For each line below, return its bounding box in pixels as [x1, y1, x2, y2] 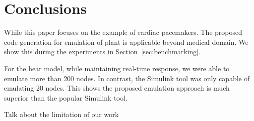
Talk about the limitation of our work [4, 109, 119, 120]
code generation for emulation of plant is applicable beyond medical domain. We [4, 36, 249, 47]
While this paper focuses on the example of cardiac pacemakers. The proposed [4, 27, 243, 37]
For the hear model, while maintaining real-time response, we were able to [4, 63, 230, 73]
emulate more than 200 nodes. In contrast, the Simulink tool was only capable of [4, 73, 250, 83]
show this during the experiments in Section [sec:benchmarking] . [4, 46, 200, 57]
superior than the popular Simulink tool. [4, 92, 127, 103]
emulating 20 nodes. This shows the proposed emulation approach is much [4, 83, 230, 93]
